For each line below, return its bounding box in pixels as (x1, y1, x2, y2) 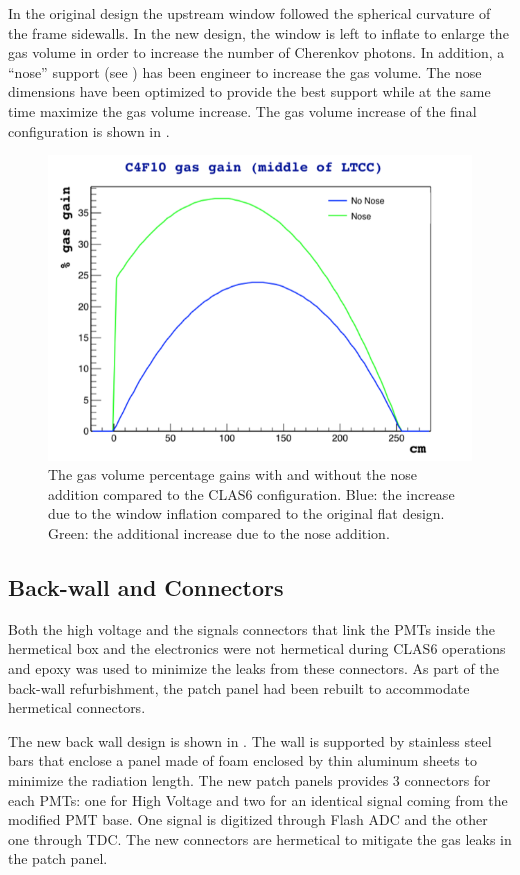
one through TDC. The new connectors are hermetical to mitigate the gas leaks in (8, 828, 512, 849)
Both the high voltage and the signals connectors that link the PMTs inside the (8, 618, 495, 639)
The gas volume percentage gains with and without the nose (48, 464, 417, 485)
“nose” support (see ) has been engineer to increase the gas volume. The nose (8, 61, 482, 82)
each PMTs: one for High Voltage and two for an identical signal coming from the (8, 789, 508, 810)
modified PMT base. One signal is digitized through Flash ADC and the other (8, 809, 488, 830)
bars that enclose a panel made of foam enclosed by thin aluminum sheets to (8, 750, 477, 771)
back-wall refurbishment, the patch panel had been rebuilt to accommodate (8, 677, 470, 698)
